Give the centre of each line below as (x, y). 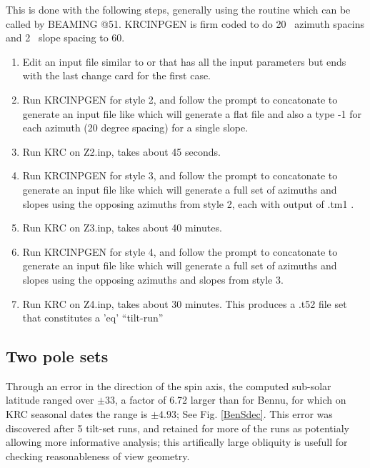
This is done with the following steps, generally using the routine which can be (178, 9)
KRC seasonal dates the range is (77, 414)
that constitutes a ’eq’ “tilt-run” (93, 318)
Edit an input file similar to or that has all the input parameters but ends (184, 61)
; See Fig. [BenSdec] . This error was (254, 414)
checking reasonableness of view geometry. (98, 455)
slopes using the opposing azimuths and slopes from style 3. (153, 279)
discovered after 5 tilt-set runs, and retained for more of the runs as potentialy (177, 428)
